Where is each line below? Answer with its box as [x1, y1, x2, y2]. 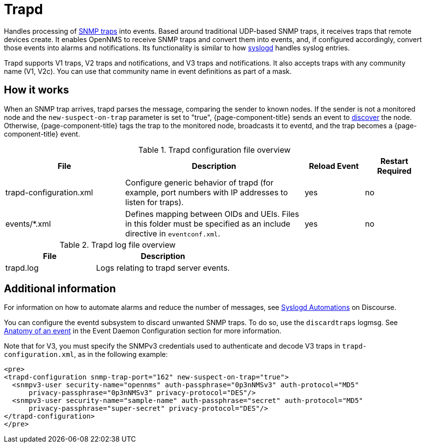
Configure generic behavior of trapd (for [125, 177, 274, 188]
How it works [4, 84, 69, 96]
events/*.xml [5, 218, 51, 229]
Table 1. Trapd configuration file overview [138, 144, 291, 155]
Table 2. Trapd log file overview [59, 239, 176, 250]
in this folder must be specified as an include [125, 218, 290, 229]
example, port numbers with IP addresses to [125, 187, 288, 197]
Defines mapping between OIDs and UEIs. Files [125, 209, 299, 219]
